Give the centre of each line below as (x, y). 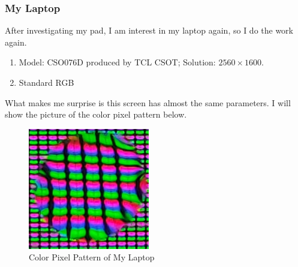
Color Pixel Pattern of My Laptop (92, 257)
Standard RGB (46, 82)
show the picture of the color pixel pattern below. (96, 114)
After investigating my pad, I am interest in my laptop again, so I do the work (149, 30)
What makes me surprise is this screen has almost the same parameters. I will (148, 102)
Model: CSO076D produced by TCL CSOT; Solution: (117, 62)
